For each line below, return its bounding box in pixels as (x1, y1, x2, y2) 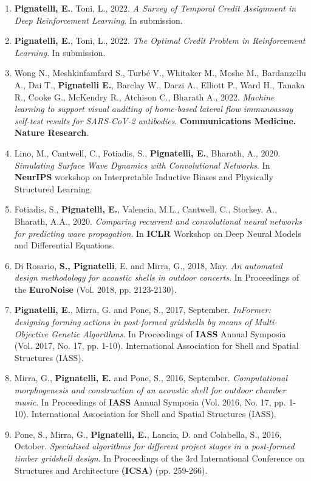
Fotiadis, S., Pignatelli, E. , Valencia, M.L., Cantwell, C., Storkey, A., (14, 203, 278, 216)
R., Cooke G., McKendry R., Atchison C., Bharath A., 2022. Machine (14, 90, 275, 103)
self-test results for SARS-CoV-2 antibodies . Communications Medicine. (14, 114, 296, 127)
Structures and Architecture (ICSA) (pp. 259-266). (14, 463, 208, 476)
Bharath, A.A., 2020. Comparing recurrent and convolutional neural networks (14, 214, 302, 227)
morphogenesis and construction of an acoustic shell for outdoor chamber (14, 384, 286, 396)
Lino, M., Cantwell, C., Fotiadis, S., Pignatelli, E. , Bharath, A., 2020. (14, 146, 281, 159)
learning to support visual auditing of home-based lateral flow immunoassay (14, 102, 293, 115)
